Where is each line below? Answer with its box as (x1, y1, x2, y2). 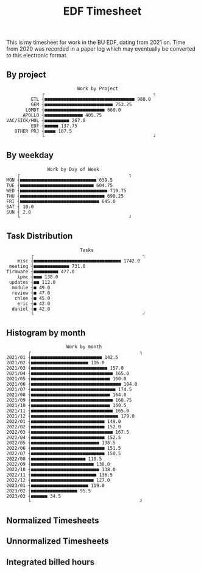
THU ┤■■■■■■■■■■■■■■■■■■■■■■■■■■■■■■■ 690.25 (6, 193, 124, 199)
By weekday (6, 150, 54, 160)
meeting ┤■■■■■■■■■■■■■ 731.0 (9, 263, 86, 269)
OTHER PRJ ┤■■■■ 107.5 (14, 128, 72, 134)
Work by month (66, 344, 102, 350)
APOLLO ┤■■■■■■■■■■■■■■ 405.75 (22, 112, 102, 118)
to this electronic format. (6, 52, 68, 59)
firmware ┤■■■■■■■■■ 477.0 (6, 268, 75, 275)
